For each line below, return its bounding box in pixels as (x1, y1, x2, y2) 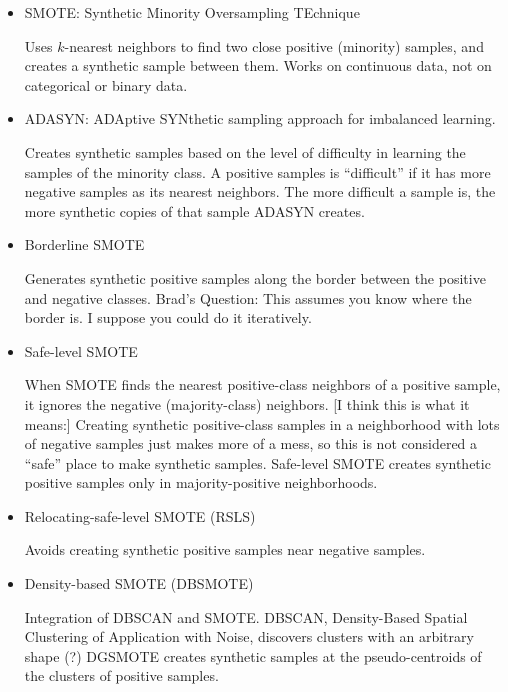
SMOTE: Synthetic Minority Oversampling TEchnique (24, 2, 360, 22)
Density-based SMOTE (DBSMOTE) (24, 573, 254, 594)
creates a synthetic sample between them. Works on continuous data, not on (24, 55, 492, 76)
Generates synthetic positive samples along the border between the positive (24, 267, 486, 288)
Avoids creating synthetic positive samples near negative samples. (24, 539, 426, 560)
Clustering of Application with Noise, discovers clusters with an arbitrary (24, 626, 474, 647)
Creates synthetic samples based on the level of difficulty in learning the (24, 141, 466, 162)
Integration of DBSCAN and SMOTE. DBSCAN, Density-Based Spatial (24, 606, 468, 627)
